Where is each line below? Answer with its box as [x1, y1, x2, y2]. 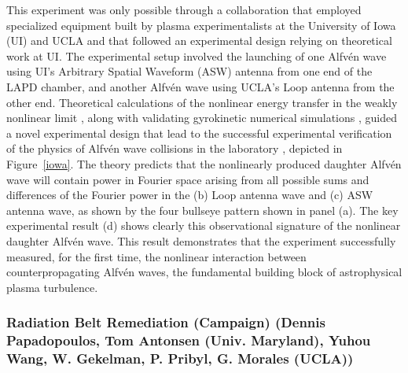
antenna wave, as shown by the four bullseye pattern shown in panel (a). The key [6, 201, 399, 218]
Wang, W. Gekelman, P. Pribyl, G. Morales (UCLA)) [6, 349, 354, 368]
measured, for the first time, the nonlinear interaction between [6, 248, 307, 264]
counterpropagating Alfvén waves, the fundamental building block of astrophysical [6, 264, 402, 280]
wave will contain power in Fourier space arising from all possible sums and [6, 171, 369, 187]
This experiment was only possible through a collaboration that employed [6, 2, 362, 17]
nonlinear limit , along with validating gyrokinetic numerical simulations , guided [6, 109, 397, 126]
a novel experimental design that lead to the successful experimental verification [6, 124, 392, 141]
